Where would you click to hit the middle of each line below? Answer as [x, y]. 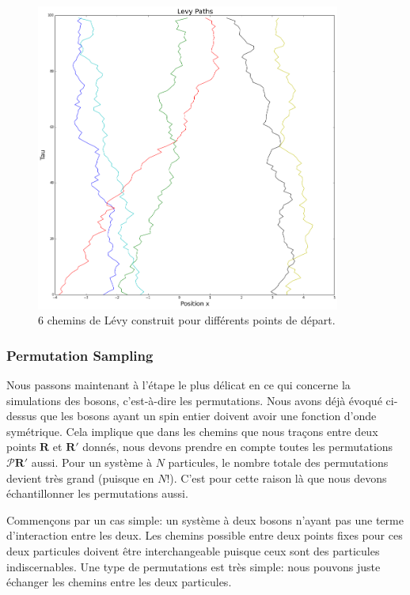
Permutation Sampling [80, 355]
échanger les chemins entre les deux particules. [119, 582]
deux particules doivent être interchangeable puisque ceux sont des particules [193, 550]
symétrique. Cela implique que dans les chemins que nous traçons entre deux [192, 431]
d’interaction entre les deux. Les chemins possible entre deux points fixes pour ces [205, 535]
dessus [22, 416]
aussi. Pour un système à [91, 462]
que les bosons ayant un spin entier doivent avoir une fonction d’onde [208, 416]
